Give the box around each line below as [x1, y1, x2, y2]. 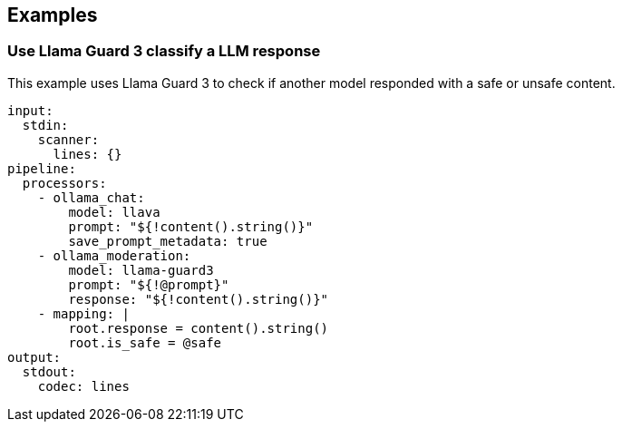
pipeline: [7, 161, 76, 176]
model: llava [68, 204, 160, 219]
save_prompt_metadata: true [68, 233, 267, 249]
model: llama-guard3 [68, 262, 214, 278]
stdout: [22, 364, 76, 379]
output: [7, 349, 62, 365]
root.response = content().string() [68, 320, 329, 336]
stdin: [22, 117, 69, 132]
